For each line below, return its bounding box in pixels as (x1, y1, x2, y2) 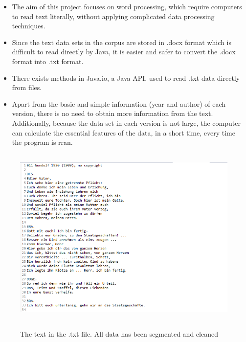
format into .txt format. (12, 56, 84, 66)
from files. (12, 82, 42, 92)
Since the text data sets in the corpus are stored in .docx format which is (12, 37, 231, 47)
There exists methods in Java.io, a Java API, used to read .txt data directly (12, 72, 240, 83)
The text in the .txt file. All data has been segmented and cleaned (20, 329, 218, 339)
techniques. (12, 21, 45, 31)
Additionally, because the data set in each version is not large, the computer (12, 117, 241, 128)
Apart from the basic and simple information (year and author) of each (12, 98, 226, 109)
